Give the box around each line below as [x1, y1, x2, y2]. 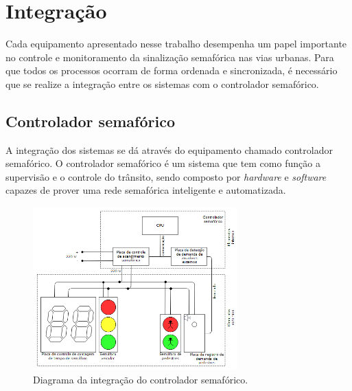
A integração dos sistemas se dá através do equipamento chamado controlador [5, 142, 333, 157]
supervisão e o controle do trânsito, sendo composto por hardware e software [5, 169, 327, 183]
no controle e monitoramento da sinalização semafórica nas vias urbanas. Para [5, 49, 334, 64]
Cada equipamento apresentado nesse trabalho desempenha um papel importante [5, 36, 347, 51]
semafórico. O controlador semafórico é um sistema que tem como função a [5, 156, 320, 170]
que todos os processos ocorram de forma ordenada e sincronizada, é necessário [5, 63, 338, 78]
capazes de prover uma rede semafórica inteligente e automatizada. [5, 183, 286, 197]
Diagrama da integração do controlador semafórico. [33, 372, 248, 386]
